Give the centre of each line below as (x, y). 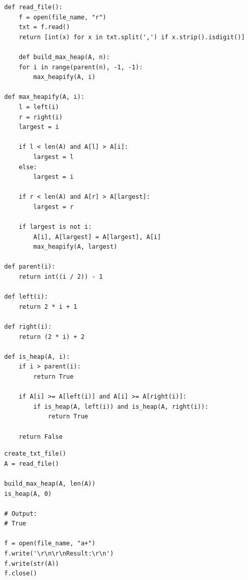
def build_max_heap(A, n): (64, 57)
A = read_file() (32, 464)
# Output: (21, 513)
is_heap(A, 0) (28, 494)
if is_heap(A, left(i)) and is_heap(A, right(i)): (121, 406)
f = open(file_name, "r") (62, 17)
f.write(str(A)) (32, 563)
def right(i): (28, 327)
